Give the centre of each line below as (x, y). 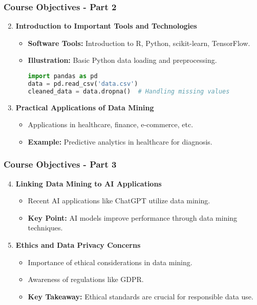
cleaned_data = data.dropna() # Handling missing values (129, 91)
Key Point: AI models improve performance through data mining (133, 217)
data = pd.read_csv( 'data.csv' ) (83, 84)
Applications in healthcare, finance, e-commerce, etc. (111, 124)
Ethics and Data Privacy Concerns (78, 245)
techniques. (45, 228)
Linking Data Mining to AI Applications (89, 183)
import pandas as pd (63, 76)
